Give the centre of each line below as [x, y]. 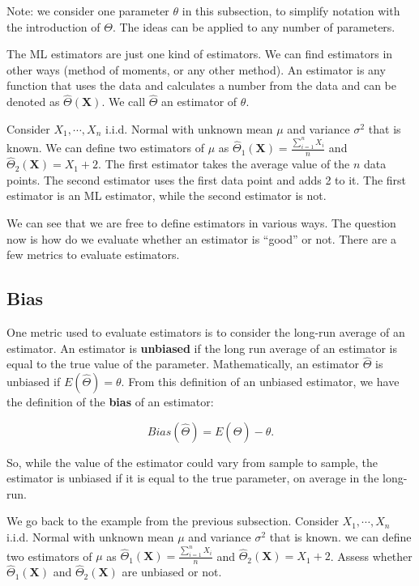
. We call [124, 102]
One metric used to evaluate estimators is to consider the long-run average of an [206, 332]
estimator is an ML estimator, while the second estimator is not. [167, 195]
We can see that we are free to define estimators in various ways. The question [201, 223]
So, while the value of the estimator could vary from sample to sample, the [192, 462]
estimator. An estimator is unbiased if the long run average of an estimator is [202, 348]
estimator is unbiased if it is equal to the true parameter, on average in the [193, 478]
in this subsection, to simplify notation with [291, 11]
